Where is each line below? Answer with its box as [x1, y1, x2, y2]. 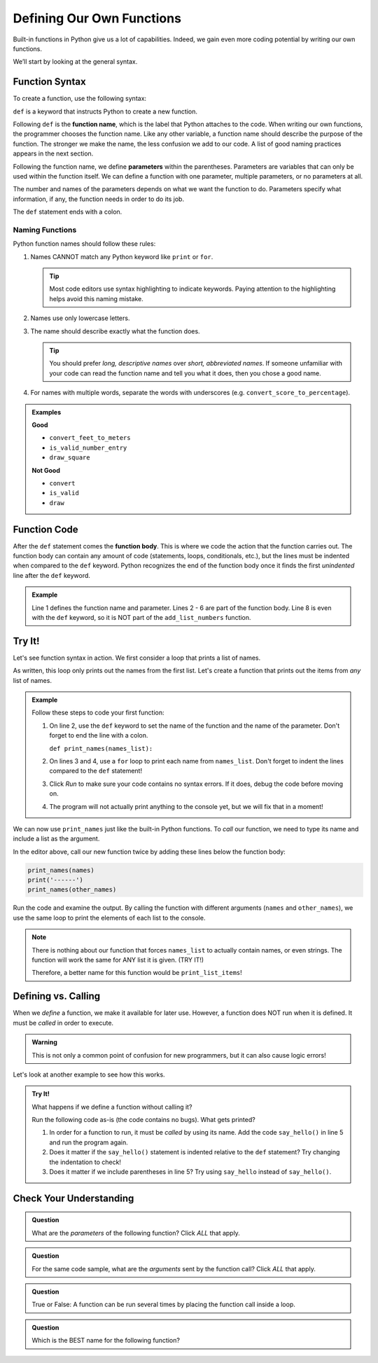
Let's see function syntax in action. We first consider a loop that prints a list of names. [13, 653, 261, 662]
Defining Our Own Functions [13, 11, 182, 26]
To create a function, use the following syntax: [13, 95, 147, 103]
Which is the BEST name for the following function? [31, 1336, 180, 1345]
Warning [31, 1038, 57, 1046]
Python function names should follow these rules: [13, 240, 156, 248]
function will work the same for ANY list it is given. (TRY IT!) [31, 956, 204, 964]
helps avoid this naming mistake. [49, 294, 143, 303]
